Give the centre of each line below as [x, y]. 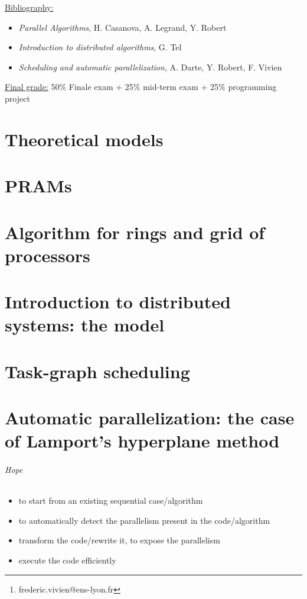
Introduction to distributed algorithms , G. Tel [100, 47]
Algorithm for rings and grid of [135, 232]
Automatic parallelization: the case [150, 417]
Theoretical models [84, 139]
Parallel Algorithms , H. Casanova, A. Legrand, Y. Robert [123, 27]
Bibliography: [29, 7]
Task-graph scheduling [97, 371]
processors [48, 255]
